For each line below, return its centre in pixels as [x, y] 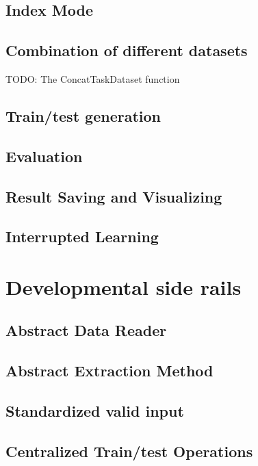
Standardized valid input [95, 411]
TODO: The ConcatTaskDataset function [93, 78]
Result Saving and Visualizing [114, 196]
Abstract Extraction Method [109, 371]
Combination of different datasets [127, 50]
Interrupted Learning [82, 236]
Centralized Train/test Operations [129, 451]
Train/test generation [83, 115]
